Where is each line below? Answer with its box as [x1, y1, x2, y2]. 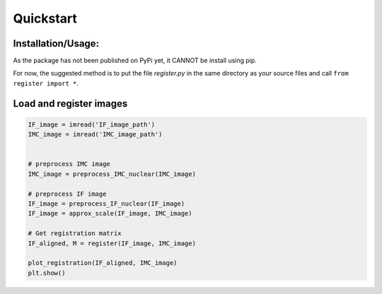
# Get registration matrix [28, 230, 122, 237]
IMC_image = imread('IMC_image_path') [28, 131, 163, 139]
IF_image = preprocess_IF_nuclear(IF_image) [28, 199, 185, 208]
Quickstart [13, 11, 78, 26]
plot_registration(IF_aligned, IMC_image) [28, 259, 178, 267]
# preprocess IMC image [28, 160, 111, 168]
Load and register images [13, 98, 128, 110]
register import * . [13, 78, 79, 88]
